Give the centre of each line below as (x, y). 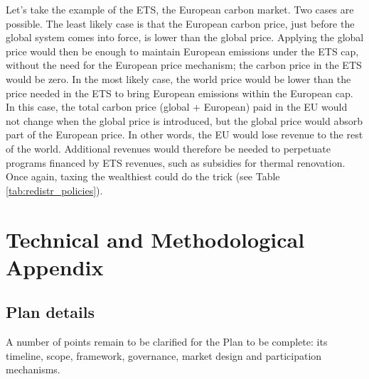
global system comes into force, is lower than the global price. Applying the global (185, 37)
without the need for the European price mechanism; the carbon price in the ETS (184, 65)
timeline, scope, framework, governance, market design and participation (164, 355)
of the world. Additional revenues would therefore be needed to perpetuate (168, 148)
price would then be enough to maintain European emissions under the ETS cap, (182, 51)
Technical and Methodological (155, 239)
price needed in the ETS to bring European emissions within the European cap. (180, 93)
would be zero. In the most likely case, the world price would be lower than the (178, 78)
